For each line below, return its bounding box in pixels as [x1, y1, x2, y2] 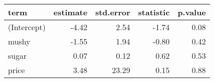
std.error [95, 6, 130, 18]
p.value [177, 6, 206, 18]
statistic [138, 6, 170, 18]
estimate [53, 6, 88, 18]
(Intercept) [8, 21, 46, 33]
